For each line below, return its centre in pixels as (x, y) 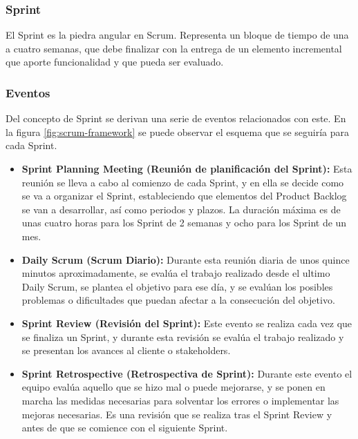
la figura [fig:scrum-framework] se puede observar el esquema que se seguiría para (177, 131)
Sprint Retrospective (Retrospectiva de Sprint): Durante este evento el (187, 373)
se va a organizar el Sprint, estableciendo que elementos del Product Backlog (184, 196)
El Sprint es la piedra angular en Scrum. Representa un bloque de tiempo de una (177, 35)
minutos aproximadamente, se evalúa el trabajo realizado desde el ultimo (176, 273)
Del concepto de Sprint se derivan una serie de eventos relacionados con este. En (176, 118)
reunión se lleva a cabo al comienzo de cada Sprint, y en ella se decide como (183, 182)
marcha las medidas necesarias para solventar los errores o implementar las (180, 400)
